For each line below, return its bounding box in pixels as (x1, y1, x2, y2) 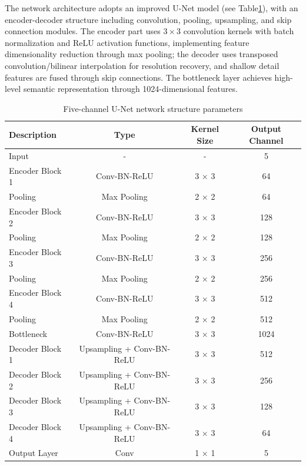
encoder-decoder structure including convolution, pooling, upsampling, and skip (5, 13, 292, 25)
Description (9, 128, 57, 141)
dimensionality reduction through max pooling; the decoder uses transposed (5, 48, 278, 60)
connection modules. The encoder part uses (5, 25, 161, 37)
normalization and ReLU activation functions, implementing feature (5, 36, 250, 48)
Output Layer (9, 447, 58, 459)
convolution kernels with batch (183, 25, 294, 37)
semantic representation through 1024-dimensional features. (23, 82, 238, 95)
